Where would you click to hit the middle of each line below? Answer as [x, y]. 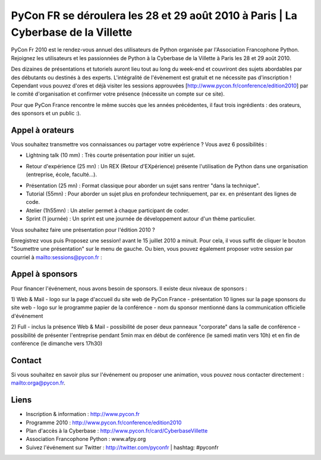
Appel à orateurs [43, 130]
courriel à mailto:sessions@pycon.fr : [56, 257]
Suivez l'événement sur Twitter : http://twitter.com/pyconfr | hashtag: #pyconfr [122, 447]
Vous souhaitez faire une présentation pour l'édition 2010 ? [83, 229]
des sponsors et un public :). [46, 114]
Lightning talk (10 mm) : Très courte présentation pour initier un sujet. [111, 155]
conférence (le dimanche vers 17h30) [57, 343]
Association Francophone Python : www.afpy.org [86, 439]
